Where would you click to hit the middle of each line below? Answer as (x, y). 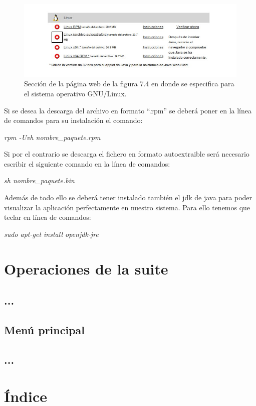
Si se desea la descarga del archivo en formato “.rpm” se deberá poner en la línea (128, 110)
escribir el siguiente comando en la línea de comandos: (87, 163)
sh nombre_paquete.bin (39, 180)
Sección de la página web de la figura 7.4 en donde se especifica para (129, 84)
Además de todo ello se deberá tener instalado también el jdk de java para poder (128, 197)
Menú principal (44, 329)
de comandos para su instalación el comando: (73, 120)
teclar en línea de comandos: (48, 217)
